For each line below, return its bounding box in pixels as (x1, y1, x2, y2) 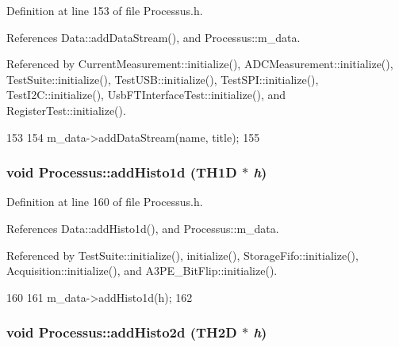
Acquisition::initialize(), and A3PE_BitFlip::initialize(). (6, 262, 278, 279)
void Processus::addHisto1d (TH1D (6, 162, 237, 182)
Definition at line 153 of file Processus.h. (6, 2, 203, 18)
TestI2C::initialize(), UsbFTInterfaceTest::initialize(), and (6, 86, 286, 103)
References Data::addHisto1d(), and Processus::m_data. (6, 219, 279, 236)
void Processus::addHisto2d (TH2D (6, 322, 237, 342)
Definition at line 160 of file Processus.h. (6, 193, 203, 210)
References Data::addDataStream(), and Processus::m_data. (6, 29, 301, 45)
